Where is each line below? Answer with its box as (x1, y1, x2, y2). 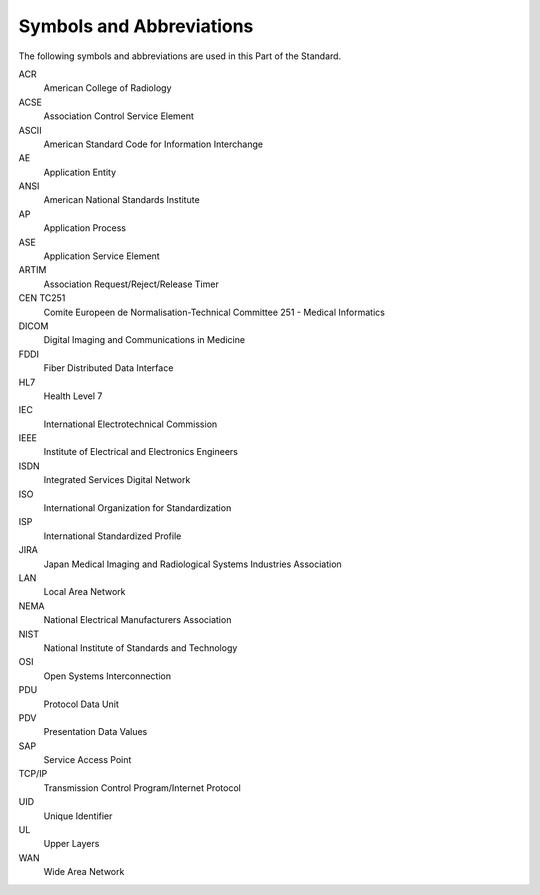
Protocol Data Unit (43, 698, 120, 710)
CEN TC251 (18, 292, 66, 304)
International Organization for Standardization (43, 502, 232, 514)
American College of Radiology (43, 82, 172, 94)
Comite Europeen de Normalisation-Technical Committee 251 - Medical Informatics (43, 306, 385, 318)
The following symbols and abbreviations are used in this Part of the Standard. (18, 50, 342, 62)
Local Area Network (43, 586, 126, 598)
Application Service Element (43, 250, 160, 262)
